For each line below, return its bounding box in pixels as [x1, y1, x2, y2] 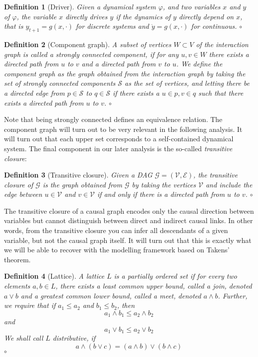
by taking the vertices [131, 179, 196, 189]
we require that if [4, 300, 56, 310]
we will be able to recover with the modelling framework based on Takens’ [4, 244, 230, 255]
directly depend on [179, 11, 234, 21]
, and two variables [163, 1, 221, 11]
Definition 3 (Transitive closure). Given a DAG [4, 170, 153, 180]
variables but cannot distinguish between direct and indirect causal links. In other [4, 215, 253, 226]
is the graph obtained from [43, 179, 123, 189]
